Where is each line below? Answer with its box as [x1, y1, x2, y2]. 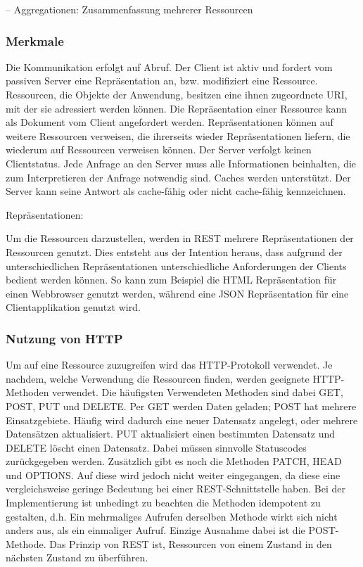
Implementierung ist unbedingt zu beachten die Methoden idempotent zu [6, 495, 321, 510]
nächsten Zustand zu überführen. [6, 550, 148, 565]
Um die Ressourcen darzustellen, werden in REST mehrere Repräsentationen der [6, 231, 354, 246]
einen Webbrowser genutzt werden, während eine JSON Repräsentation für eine [6, 286, 349, 300]
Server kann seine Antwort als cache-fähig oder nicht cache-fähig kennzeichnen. [6, 184, 346, 198]
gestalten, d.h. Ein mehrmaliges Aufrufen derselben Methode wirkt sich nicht [6, 509, 338, 523]
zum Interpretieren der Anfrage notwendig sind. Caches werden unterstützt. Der [6, 170, 351, 184]
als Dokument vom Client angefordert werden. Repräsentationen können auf [6, 115, 333, 129]
